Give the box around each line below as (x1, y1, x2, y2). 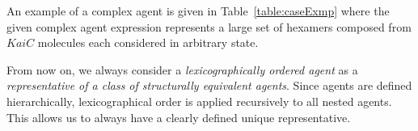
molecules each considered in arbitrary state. (37, 34, 259, 51)
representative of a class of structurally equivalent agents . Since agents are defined (6, 77, 412, 94)
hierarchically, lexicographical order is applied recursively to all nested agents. (6, 92, 392, 109)
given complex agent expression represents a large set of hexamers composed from (6, 18, 412, 35)
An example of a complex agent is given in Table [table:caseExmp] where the (6, 2, 390, 19)
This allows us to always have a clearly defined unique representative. (6, 108, 351, 125)
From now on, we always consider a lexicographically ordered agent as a (6, 61, 358, 78)
